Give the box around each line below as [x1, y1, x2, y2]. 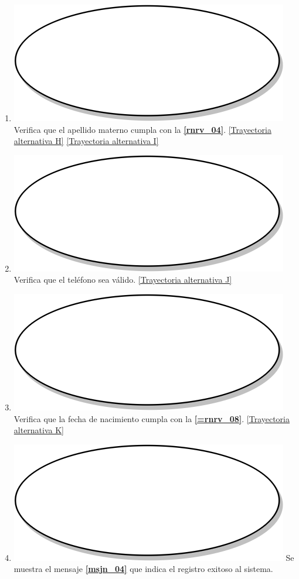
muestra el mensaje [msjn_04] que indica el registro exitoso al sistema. [13, 563, 273, 575]
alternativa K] [13, 424, 64, 436]
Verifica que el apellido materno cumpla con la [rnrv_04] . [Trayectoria [13, 123, 271, 135]
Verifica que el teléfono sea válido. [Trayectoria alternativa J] [13, 273, 232, 286]
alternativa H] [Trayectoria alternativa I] [13, 135, 159, 147]
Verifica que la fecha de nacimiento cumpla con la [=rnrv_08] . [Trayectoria [13, 412, 290, 424]
